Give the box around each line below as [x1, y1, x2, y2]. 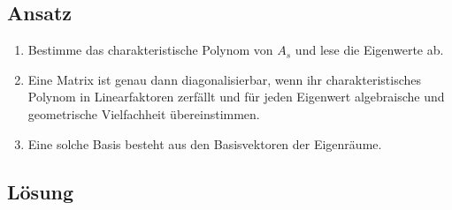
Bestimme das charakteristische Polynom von [27, 41, 273, 59]
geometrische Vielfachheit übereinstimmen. [27, 104, 260, 123]
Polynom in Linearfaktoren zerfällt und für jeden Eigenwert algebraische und [27, 87, 445, 106]
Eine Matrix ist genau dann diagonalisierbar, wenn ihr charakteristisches [27, 70, 421, 88]
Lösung [7, 177, 74, 205]
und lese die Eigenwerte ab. [295, 41, 444, 59]
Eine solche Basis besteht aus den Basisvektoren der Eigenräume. [27, 134, 382, 153]
